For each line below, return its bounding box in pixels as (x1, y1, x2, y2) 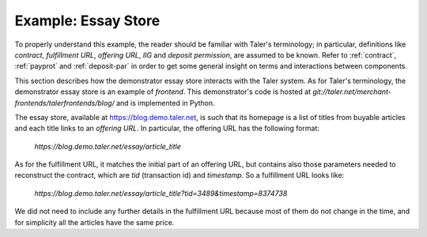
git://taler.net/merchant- (312, 87, 391, 96)
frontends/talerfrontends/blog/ (14, 98, 115, 107)
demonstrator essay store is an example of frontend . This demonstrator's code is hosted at (14, 87, 312, 96)
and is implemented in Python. (115, 98, 215, 107)
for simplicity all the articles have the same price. (14, 217, 175, 227)
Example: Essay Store (14, 12, 161, 29)
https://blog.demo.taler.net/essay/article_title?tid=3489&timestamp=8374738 (34, 188, 288, 197)
